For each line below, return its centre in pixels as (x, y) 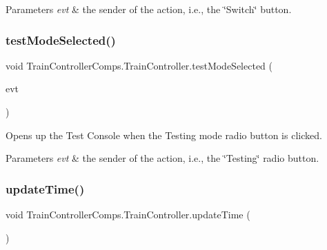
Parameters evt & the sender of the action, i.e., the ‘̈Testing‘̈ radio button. (162, 158)
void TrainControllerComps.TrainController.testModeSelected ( (139, 65)
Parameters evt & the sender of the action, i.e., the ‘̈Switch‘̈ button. (149, 9)
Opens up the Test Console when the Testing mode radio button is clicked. (164, 135)
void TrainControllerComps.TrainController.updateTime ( (128, 214)
